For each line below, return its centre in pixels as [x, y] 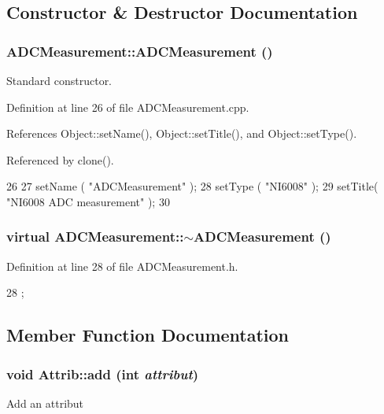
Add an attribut [45, 403]
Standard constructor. [59, 80]
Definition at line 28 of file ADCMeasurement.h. [122, 266]
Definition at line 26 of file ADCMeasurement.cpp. [128, 107]
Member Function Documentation [148, 335]
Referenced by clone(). [60, 159]
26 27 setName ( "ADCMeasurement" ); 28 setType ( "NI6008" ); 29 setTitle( [192, 186]
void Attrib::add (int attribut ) [103, 373]
